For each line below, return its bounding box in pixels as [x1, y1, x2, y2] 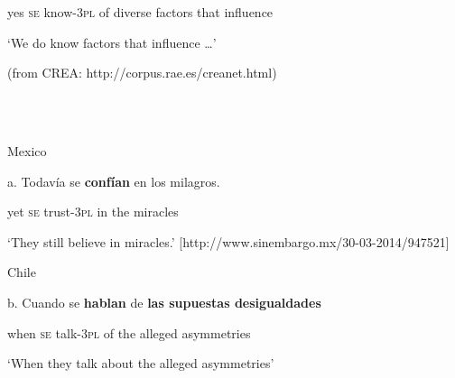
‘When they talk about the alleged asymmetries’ [7, 354, 274, 373]
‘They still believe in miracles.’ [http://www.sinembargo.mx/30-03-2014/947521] [7, 232, 450, 251]
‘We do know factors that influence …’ [7, 32, 217, 51]
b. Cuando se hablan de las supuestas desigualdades [7, 292, 321, 311]
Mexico [7, 141, 47, 160]
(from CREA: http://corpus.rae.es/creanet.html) [7, 63, 277, 82]
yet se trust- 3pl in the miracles [7, 202, 179, 221]
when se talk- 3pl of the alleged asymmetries [7, 323, 251, 342]
